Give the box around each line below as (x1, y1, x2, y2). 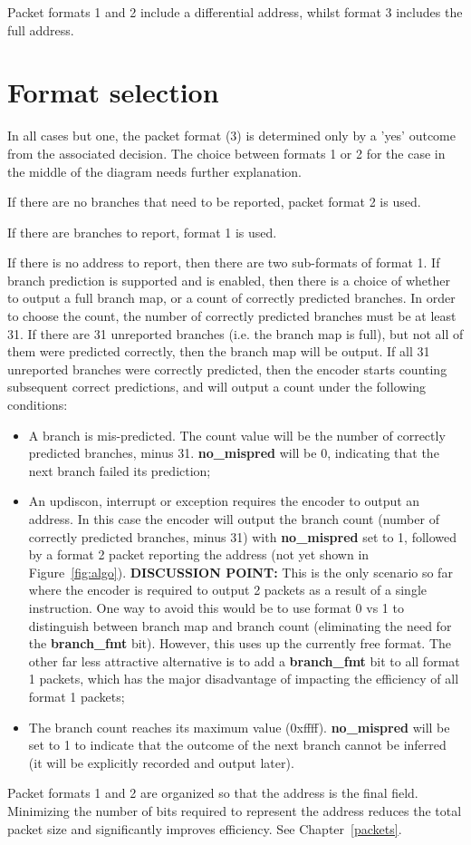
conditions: (7, 395, 68, 414)
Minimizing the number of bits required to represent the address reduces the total (7, 801, 462, 820)
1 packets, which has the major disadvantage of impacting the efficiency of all (28, 669, 459, 688)
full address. (7, 20, 74, 39)
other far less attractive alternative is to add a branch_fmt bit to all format (28, 651, 460, 670)
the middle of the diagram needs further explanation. (7, 161, 302, 180)
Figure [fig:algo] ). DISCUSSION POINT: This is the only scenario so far (28, 562, 453, 581)
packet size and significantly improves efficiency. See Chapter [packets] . (7, 819, 402, 838)
